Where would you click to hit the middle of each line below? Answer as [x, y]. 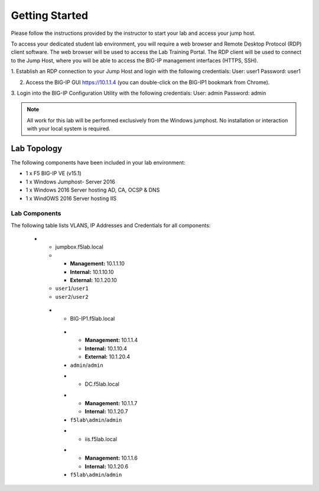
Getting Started [50, 15]
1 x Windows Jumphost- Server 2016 [70, 182]
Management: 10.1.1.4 [111, 340]
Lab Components [36, 214]
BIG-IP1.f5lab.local [92, 318]
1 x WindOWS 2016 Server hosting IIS [71, 198]
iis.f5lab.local [101, 439]
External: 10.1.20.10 [94, 280]
